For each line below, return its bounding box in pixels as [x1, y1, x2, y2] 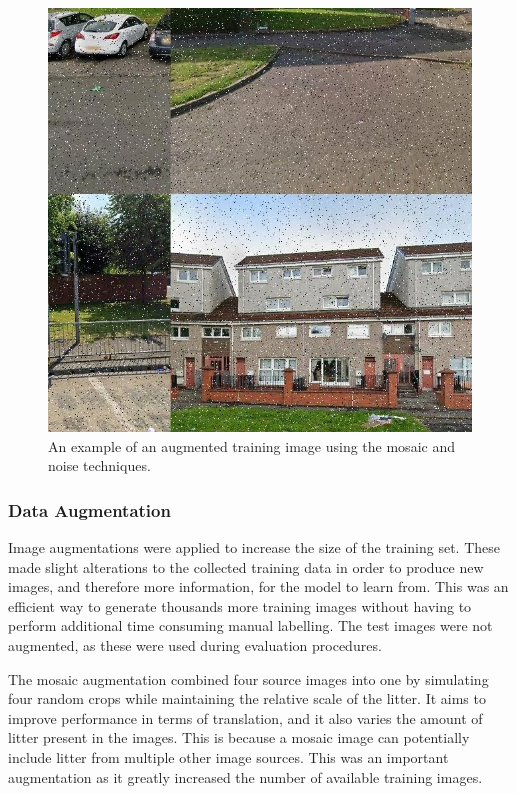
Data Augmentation [8, 497, 171, 522]
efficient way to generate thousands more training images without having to [8, 595, 472, 616]
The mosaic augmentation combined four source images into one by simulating [8, 668, 489, 689]
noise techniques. [48, 455, 151, 476]
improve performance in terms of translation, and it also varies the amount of [8, 707, 483, 728]
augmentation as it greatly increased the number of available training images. [8, 766, 483, 787]
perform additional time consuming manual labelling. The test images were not [8, 615, 493, 636]
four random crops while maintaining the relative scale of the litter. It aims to [8, 688, 486, 709]
